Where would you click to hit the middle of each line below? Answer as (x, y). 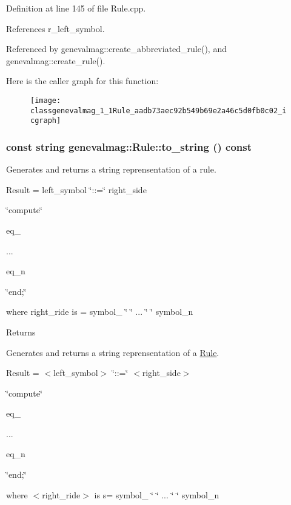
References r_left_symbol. (55, 28)
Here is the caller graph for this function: (82, 81)
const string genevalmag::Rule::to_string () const (129, 146)
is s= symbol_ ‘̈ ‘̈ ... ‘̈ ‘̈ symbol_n (157, 494)
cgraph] (46, 121)
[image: (46, 100)
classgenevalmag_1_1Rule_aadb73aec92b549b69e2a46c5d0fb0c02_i (159, 111)
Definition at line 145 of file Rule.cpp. (76, 8)
